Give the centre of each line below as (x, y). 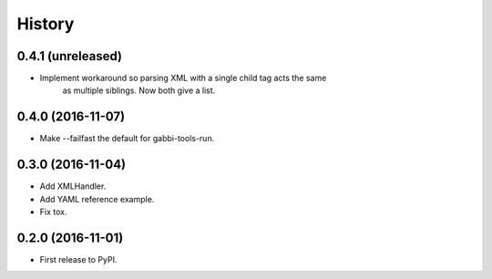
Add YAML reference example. (97, 199)
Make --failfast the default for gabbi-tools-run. (127, 139)
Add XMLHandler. (73, 186)
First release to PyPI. (78, 259)
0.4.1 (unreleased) (70, 56)
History (46, 24)
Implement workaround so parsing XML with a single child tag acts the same (183, 78)
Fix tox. (53, 212)
